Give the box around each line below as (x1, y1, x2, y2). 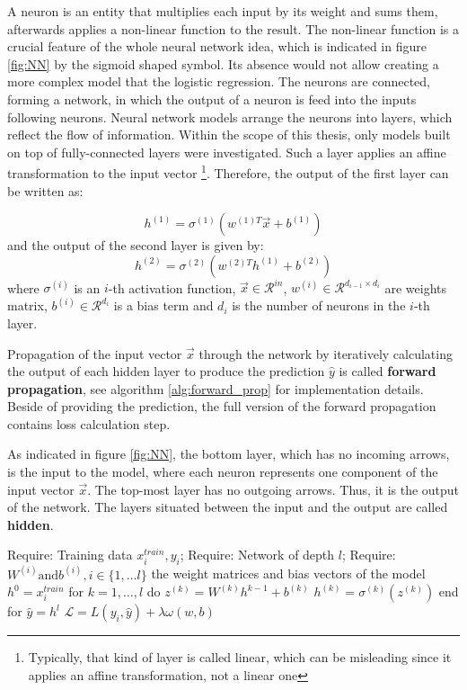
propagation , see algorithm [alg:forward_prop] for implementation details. (7, 379, 424, 398)
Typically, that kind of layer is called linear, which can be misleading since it (28, 648, 452, 667)
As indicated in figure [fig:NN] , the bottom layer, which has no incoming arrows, (7, 444, 450, 463)
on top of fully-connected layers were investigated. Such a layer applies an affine (7, 142, 446, 161)
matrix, (7, 296, 48, 315)
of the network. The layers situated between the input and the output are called (7, 497, 448, 516)
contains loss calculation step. (7, 414, 171, 433)
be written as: (7, 181, 84, 200)
